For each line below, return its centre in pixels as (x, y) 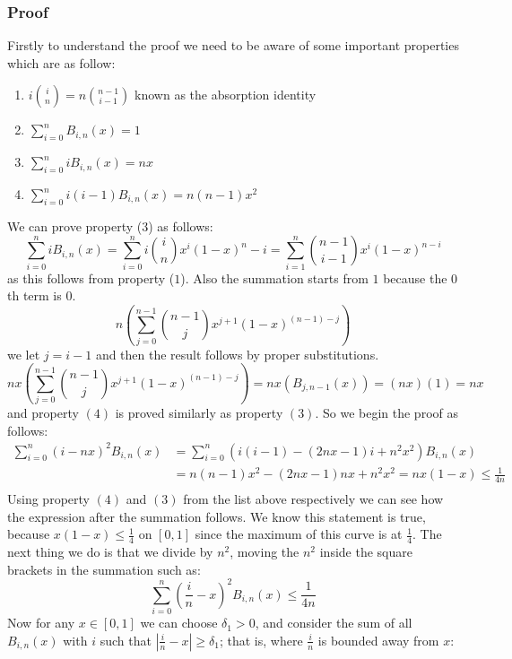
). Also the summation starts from (274, 277)
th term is (35, 295)
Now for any (41, 623)
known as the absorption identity (226, 95)
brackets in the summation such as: (104, 569)
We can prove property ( (75, 225)
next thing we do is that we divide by (110, 552)
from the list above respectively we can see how (313, 499)
